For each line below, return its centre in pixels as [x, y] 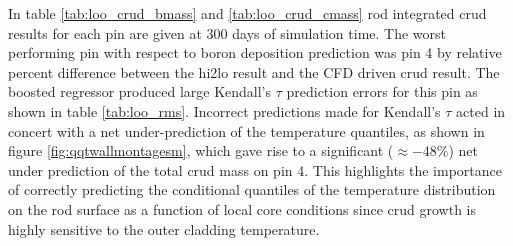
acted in [481, 110]
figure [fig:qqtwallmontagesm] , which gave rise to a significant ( [201, 150]
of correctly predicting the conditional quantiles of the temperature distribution [252, 189]
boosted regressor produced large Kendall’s [140, 91]
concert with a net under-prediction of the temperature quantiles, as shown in [246, 130]
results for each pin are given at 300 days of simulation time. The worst [227, 32]
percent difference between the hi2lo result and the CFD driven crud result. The [254, 71]
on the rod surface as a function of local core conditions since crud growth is [242, 208]
